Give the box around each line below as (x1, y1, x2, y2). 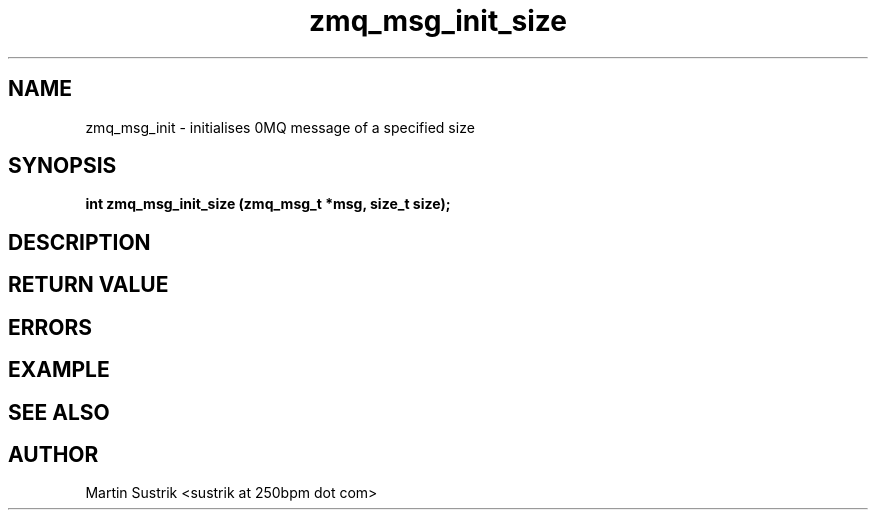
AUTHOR (8, 441, 99, 467)
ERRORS (8, 314, 93, 340)
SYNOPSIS (8, 153, 117, 179)
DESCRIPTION (8, 229, 151, 255)
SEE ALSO (8, 399, 110, 425)
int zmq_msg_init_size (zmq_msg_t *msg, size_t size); (85, 195, 451, 213)
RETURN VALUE (8, 272, 169, 298)
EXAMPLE (8, 357, 110, 383)
